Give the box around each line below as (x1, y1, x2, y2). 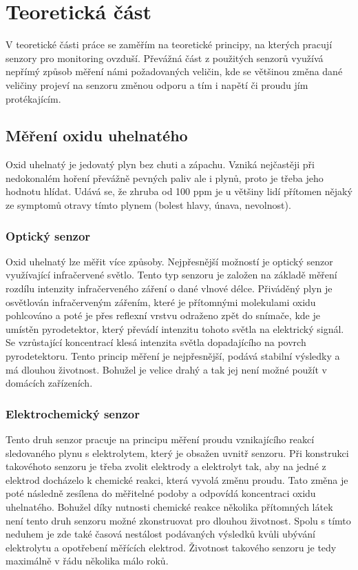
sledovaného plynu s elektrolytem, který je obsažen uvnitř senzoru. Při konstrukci (6, 445, 349, 460)
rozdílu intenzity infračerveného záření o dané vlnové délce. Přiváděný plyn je (6, 281, 333, 296)
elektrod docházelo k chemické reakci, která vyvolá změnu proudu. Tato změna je (6, 472, 348, 487)
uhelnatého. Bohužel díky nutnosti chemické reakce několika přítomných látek (6, 500, 333, 514)
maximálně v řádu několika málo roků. (6, 553, 169, 568)
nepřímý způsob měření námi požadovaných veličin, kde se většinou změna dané (6, 64, 343, 79)
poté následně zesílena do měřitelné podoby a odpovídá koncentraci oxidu (6, 486, 316, 500)
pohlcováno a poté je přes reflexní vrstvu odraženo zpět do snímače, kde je (6, 308, 320, 323)
